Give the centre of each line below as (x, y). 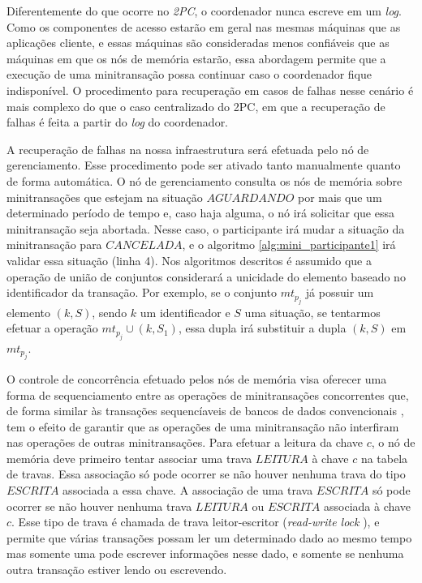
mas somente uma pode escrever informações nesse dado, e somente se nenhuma (205, 553)
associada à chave (368, 506)
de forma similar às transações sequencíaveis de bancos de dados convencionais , (205, 411)
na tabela (384, 458)
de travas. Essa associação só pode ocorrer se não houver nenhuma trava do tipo (206, 474)
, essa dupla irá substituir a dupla (262, 328)
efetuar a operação (52, 328)
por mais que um (340, 197)
